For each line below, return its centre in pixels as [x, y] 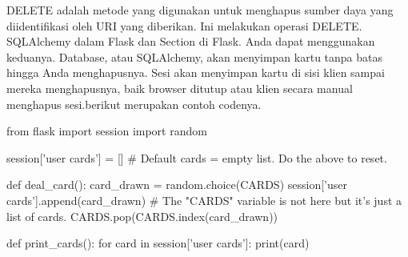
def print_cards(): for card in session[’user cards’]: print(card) [158, 243]
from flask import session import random [107, 131]
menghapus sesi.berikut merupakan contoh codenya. [134, 104]
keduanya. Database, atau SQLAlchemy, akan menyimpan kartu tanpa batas [195, 56]
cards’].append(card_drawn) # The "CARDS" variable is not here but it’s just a [204, 200]
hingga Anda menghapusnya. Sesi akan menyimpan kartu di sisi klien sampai [196, 72]
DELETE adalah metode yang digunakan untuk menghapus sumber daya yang [200, 10]
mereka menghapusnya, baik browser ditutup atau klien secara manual [180, 88]
